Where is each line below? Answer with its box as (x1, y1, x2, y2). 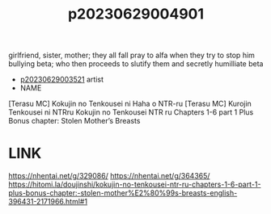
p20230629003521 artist (19, 74, 104, 85)
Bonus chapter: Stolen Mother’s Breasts (8, 116, 141, 126)
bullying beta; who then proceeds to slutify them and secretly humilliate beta (8, 59, 264, 69)
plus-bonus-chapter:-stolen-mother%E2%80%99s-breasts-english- (8, 188, 238, 198)
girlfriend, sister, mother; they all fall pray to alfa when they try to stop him (8, 50, 255, 61)
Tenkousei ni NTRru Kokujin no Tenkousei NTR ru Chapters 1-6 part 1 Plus (8, 107, 254, 117)
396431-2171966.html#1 (8, 197, 87, 207)
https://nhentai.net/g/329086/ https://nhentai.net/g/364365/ (8, 171, 210, 181)
